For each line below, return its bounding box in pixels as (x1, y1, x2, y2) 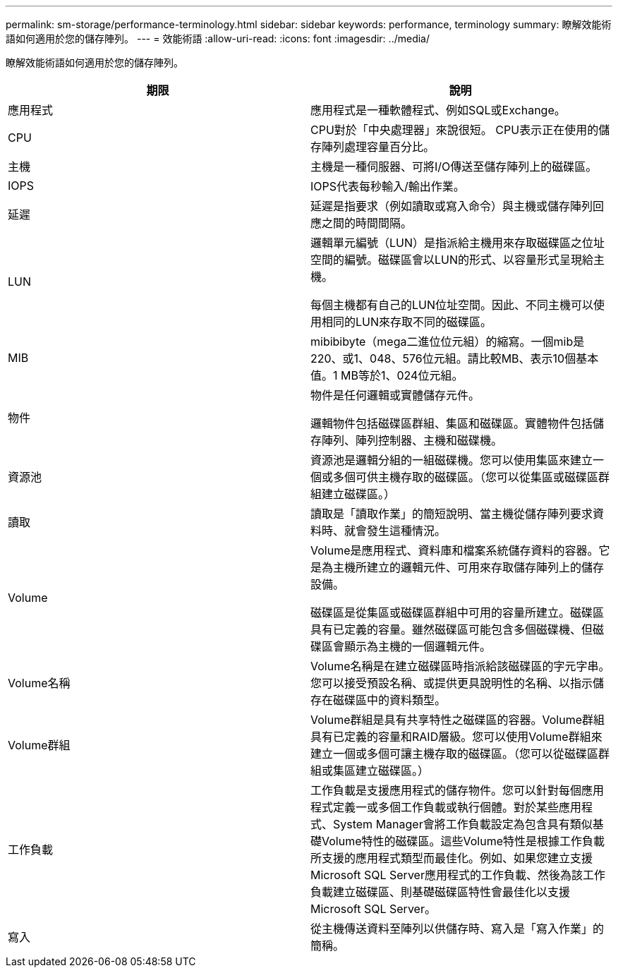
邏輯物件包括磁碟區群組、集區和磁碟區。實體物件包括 (310, 416, 593, 430)
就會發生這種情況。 (344, 524, 447, 538)
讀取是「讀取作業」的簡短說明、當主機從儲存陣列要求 (310, 507, 593, 521)
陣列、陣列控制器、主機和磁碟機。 (322, 433, 503, 447)
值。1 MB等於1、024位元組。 (310, 368, 464, 382)
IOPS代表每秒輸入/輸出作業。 (310, 179, 465, 193)
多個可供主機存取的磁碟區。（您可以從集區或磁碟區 (333, 470, 599, 484)
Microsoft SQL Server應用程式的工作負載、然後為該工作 (310, 868, 605, 882)
